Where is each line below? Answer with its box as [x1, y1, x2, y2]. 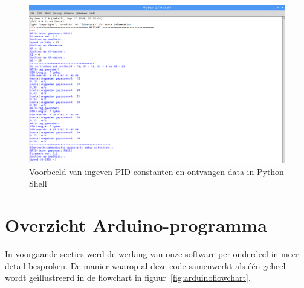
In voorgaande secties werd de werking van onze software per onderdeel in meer [5, 248, 299, 260]
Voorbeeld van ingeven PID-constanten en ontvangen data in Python [29, 165, 284, 178]
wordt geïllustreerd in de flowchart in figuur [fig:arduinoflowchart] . [5, 271, 251, 284]
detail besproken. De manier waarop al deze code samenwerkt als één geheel [5, 259, 286, 272]
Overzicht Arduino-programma [5, 213, 267, 237]
